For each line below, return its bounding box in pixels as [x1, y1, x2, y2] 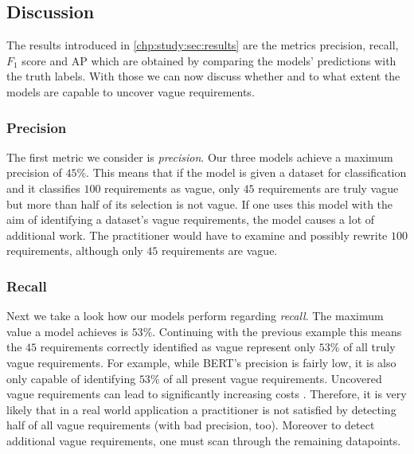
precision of [6, 164, 62, 181]
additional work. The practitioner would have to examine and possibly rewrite [6, 226, 388, 243]
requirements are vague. [162, 242, 278, 259]
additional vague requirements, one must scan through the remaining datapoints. [6, 432, 401, 448]
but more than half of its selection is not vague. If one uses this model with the [6, 195, 393, 212]
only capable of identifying [6, 370, 136, 386]
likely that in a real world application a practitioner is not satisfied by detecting [6, 401, 396, 417]
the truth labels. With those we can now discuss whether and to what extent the [6, 68, 400, 84]
